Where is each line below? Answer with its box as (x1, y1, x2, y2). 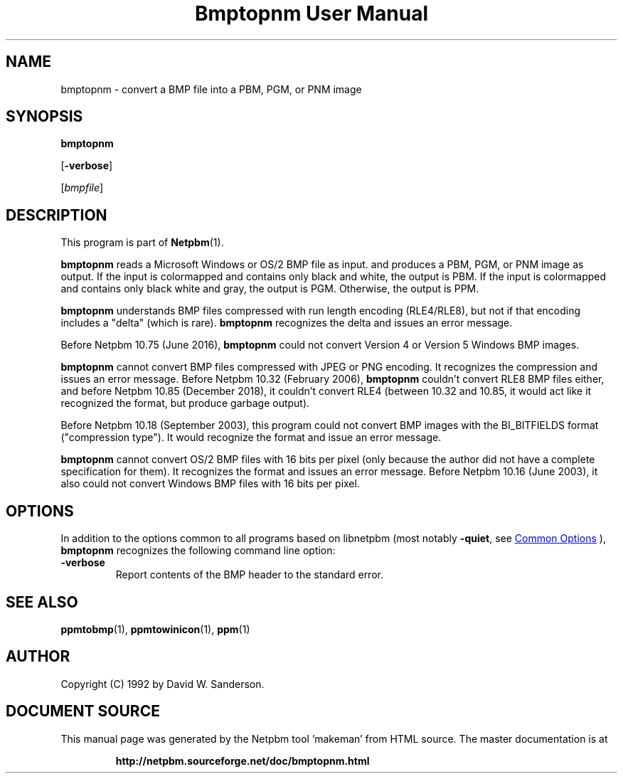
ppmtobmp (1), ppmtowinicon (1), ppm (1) (60, 622, 250, 635)
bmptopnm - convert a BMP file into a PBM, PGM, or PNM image (60, 83, 362, 95)
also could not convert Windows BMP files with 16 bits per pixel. (60, 477, 360, 490)
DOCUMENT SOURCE (6, 702, 160, 721)
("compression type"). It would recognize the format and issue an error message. (60, 431, 442, 444)
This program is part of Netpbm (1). (60, 236, 224, 249)
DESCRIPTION (6, 206, 107, 224)
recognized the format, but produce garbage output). (60, 397, 310, 410)
